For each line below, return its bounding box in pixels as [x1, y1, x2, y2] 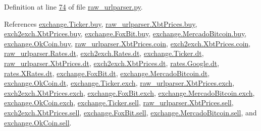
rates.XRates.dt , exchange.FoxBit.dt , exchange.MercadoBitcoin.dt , [4, 68, 210, 78]
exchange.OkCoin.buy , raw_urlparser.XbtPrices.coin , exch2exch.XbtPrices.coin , [4, 38, 251, 48]
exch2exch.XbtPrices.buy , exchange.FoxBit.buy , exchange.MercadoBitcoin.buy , [4, 28, 247, 39]
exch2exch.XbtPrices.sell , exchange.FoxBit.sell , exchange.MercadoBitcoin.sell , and [4, 107, 257, 117]
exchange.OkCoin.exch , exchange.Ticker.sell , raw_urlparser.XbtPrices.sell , [4, 97, 234, 108]
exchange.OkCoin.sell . [4, 117, 72, 127]
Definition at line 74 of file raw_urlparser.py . [4, 2, 143, 12]
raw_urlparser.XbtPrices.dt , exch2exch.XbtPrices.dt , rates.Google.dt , [4, 57, 220, 68]
